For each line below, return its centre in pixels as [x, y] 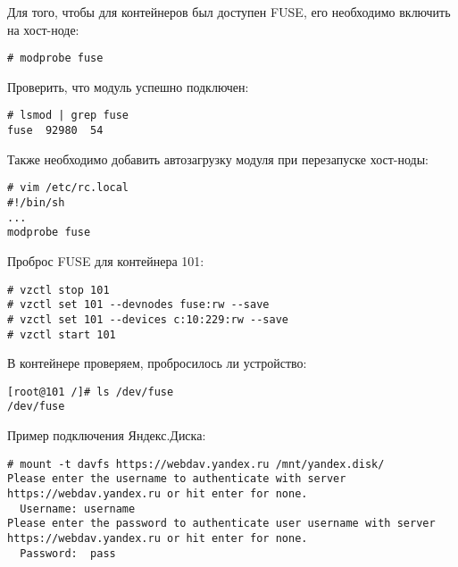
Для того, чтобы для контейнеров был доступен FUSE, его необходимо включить [229, 12]
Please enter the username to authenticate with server [177, 479]
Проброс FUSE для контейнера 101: [106, 260]
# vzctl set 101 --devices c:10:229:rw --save [148, 319]
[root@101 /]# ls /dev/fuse [91, 392]
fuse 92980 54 [55, 131]
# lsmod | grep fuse [68, 116]
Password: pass [68, 553]
